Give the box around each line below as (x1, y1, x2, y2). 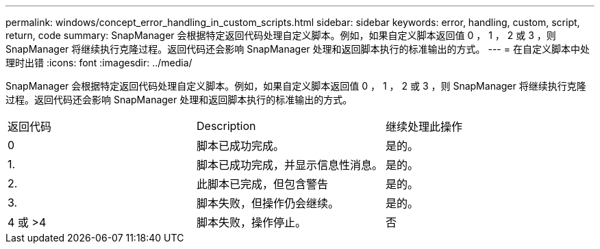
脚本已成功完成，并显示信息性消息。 (197, 158, 384, 172)
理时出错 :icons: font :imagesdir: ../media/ (5, 57, 192, 68)
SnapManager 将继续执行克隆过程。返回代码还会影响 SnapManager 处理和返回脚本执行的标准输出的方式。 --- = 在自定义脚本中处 (5, 43, 590, 55)
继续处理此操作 (386, 120, 463, 133)
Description (197, 119, 256, 133)
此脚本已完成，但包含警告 (197, 177, 329, 191)
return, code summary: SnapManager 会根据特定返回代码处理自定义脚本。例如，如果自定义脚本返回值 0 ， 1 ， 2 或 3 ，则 (5, 29, 556, 41)
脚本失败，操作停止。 (197, 215, 307, 229)
